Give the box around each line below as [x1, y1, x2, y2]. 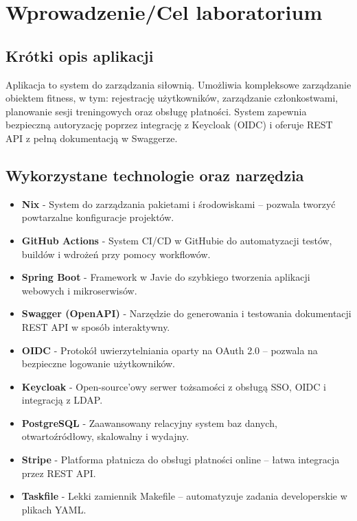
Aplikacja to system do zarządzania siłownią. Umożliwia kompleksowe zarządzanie [5, 77, 352, 91]
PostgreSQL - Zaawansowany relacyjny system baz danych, [21, 415, 277, 430]
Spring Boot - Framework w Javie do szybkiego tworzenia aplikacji [21, 270, 310, 284]
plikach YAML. [21, 502, 87, 516]
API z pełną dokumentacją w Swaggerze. [5, 130, 178, 145]
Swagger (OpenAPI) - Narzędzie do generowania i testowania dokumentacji [21, 306, 352, 321]
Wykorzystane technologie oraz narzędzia [5, 164, 304, 185]
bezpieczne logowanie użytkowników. [21, 356, 175, 371]
